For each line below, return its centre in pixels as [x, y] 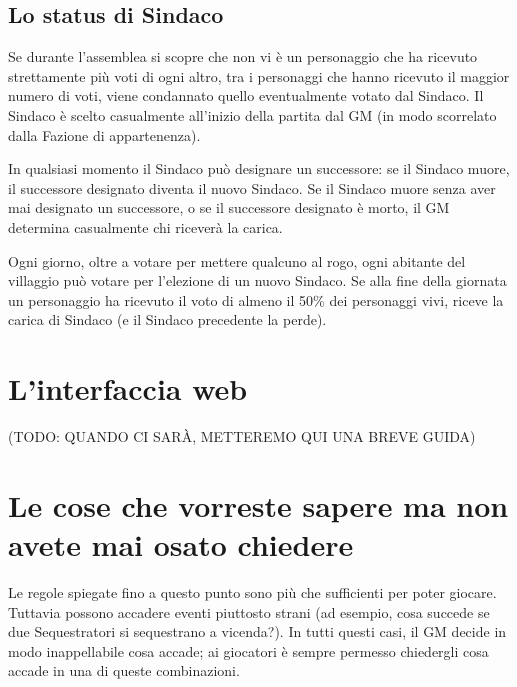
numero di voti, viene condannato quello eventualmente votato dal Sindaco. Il [246, 95]
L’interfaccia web [128, 388]
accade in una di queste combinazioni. [124, 670]
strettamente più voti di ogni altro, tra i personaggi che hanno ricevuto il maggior [259, 75]
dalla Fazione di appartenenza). [104, 134]
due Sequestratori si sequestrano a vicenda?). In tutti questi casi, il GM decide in [257, 631]
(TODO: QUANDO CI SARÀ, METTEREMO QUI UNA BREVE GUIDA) [242, 436]
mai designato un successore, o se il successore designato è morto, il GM [229, 207]
